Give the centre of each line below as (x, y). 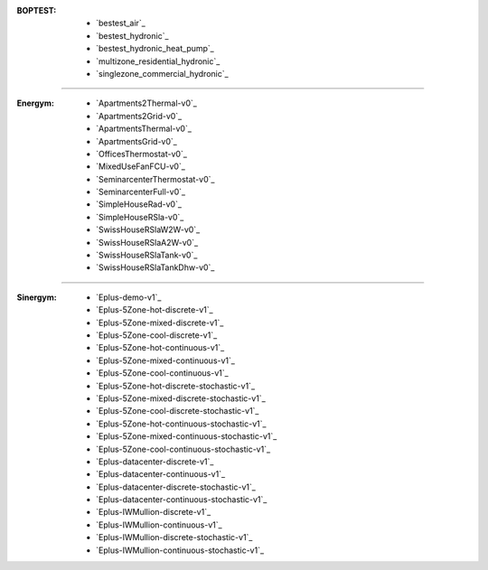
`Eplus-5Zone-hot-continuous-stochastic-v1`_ (181, 424)
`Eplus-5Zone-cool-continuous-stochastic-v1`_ (183, 449)
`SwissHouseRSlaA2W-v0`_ (147, 242)
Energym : (35, 103)
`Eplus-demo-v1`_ (129, 297)
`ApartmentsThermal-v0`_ (144, 129)
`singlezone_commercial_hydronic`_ (163, 73)
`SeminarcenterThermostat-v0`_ (155, 179)
